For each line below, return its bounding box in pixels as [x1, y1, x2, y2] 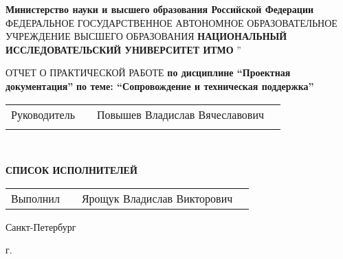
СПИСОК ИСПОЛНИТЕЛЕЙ [5, 163, 137, 177]
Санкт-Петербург [5, 219, 76, 234]
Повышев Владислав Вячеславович [96, 106, 264, 122]
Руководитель [11, 106, 75, 122]
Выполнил [11, 190, 60, 206]
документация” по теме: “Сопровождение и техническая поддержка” [5, 78, 314, 93]
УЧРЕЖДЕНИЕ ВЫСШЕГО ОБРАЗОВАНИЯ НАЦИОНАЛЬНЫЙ [5, 29, 287, 43]
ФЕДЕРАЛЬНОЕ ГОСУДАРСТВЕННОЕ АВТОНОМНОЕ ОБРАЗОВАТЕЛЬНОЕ [5, 15, 338, 30]
